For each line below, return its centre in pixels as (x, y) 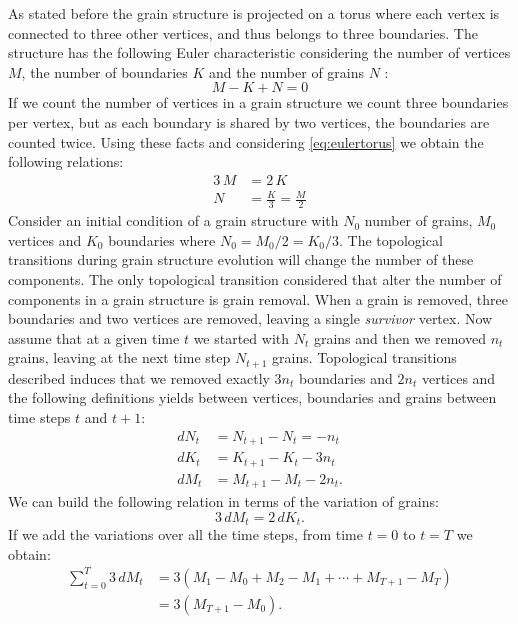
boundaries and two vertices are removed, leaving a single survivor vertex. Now (250, 318)
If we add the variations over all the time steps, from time (185, 534)
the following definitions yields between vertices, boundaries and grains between (252, 397)
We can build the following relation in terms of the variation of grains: (223, 501)
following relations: (66, 161)
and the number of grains (287, 71)
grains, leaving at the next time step (119, 357)
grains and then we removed (399, 337)
